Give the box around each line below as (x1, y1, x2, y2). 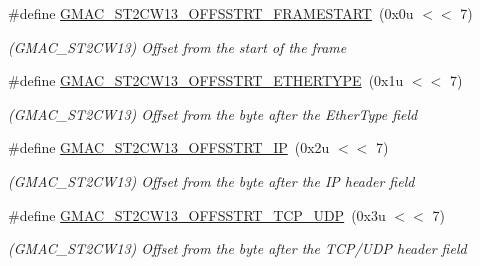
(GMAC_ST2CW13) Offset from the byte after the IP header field (8, 170, 415, 191)
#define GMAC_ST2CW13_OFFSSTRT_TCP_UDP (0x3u (8, 204, 386, 225)
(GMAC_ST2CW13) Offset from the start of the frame (8, 36, 347, 57)
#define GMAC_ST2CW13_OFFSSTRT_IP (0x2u (8, 137, 330, 158)
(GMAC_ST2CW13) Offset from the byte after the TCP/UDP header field (8, 238, 467, 259)
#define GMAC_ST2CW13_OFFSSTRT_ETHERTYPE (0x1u (8, 70, 404, 91)
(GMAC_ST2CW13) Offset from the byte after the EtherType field (8, 103, 418, 124)
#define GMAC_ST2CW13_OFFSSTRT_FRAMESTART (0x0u (8, 3, 414, 23)
